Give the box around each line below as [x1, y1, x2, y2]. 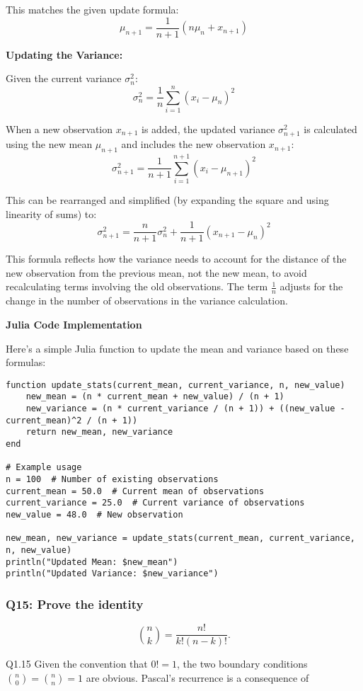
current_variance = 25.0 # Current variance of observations [6, 498, 305, 508]
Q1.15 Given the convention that [6, 656, 148, 671]
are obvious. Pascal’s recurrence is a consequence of [86, 670, 309, 685]
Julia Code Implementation [6, 316, 142, 331]
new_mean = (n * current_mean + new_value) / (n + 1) [25, 392, 284, 402]
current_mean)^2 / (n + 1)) [6, 415, 138, 426]
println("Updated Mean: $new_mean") [6, 556, 178, 567]
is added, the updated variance [141, 121, 275, 136]
